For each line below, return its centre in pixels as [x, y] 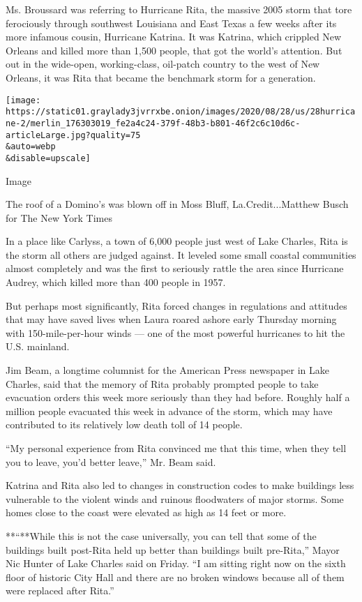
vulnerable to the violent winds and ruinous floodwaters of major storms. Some [175, 498]
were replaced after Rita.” [60, 590]
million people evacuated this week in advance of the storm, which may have [169, 411]
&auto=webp [31, 147]
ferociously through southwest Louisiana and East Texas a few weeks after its [171, 23]
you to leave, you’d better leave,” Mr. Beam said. [111, 461]
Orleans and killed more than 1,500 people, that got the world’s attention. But [174, 50]
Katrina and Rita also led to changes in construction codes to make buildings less [180, 485]
